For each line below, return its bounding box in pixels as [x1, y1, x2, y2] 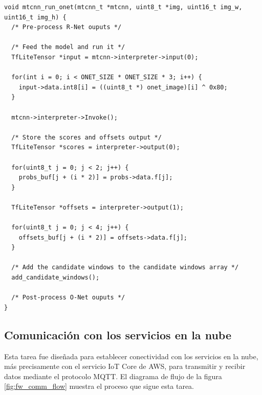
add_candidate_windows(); [11, 274, 100, 282]
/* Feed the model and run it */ [11, 43, 125, 51]
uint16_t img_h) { [4, 13, 67, 21]
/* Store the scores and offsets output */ [11, 133, 162, 141]
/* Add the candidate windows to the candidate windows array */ [11, 264, 239, 271]
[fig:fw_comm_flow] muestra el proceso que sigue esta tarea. [4, 381, 194, 391]
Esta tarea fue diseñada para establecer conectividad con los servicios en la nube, [4, 351, 258, 361]
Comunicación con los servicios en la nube [4, 327, 231, 342]
